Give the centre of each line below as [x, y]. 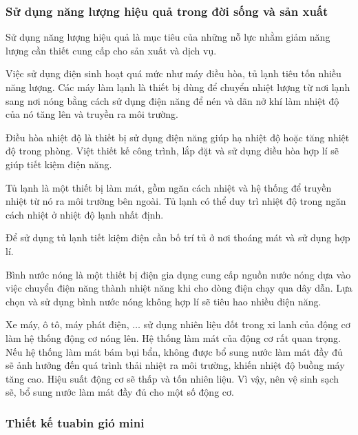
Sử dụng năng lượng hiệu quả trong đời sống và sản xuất [167, 11]
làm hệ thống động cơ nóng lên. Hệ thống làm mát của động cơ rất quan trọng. [173, 337]
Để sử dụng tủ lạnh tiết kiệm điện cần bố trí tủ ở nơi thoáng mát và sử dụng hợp [178, 237]
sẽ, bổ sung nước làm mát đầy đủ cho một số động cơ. [120, 392]
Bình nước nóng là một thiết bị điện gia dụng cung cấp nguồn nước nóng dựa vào [178, 274]
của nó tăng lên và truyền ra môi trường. [92, 114]
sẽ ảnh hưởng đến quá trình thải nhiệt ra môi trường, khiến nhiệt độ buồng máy [175, 365]
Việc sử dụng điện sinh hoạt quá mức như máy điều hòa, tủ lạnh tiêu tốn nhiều [173, 73]
